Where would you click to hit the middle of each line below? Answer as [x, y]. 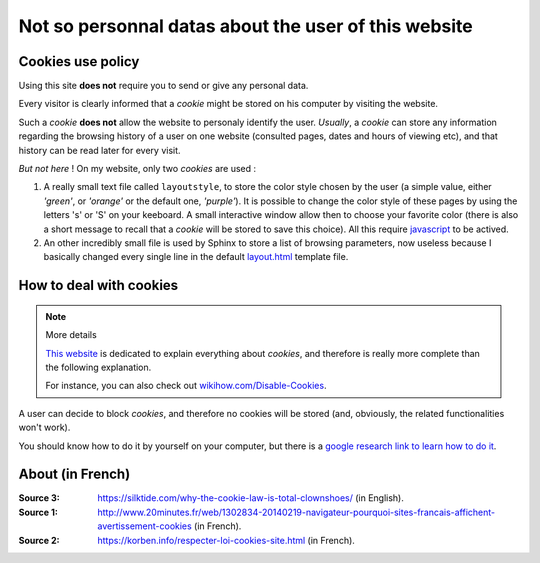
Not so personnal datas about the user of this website [246, 26]
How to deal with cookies [98, 285]
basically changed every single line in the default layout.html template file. [196, 257]
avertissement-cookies [144, 526]
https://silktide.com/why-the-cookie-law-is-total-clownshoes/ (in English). [251, 498]
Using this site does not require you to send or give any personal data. [163, 86]
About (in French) [74, 474]
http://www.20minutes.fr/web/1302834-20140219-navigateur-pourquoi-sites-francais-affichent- [296, 512]
